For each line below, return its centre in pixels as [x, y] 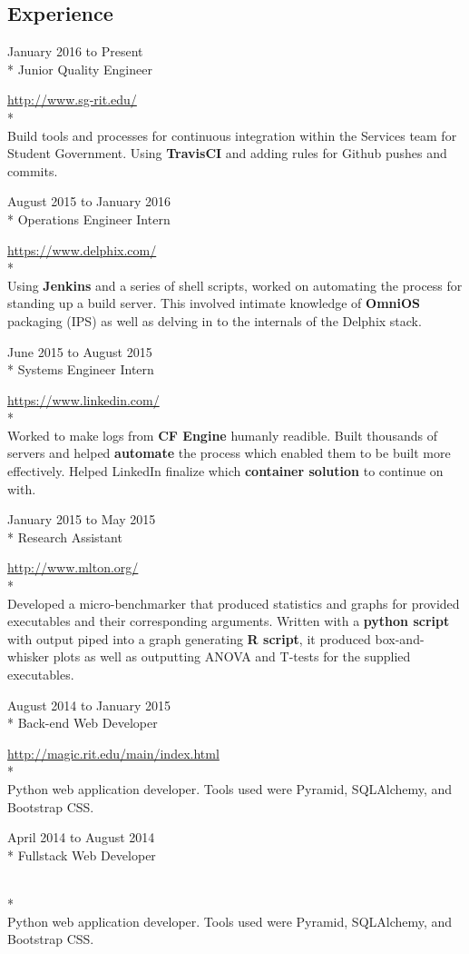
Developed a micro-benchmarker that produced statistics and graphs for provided [234, 603]
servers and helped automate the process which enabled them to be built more [229, 453]
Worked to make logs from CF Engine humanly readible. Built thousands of [222, 435]
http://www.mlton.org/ [73, 567]
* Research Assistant [65, 537]
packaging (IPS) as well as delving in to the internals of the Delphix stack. [215, 320]
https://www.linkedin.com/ [83, 399]
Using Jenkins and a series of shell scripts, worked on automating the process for [235, 285]
